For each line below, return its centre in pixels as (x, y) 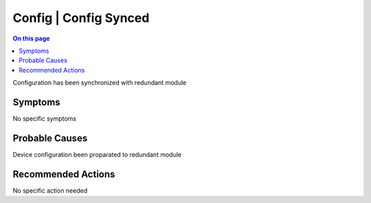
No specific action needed (50, 190)
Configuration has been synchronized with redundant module (100, 83)
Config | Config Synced (81, 18)
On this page (31, 38)
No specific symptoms (45, 119)
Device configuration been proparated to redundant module (97, 154)
